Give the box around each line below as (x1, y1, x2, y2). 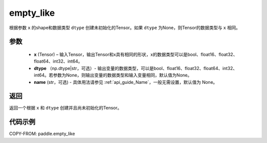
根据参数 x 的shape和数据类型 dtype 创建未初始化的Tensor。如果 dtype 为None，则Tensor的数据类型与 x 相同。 (9, 25, 241, 31)
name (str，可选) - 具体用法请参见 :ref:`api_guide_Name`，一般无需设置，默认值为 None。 (34, 79, 218, 85)
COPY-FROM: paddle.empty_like (9, 131, 75, 137)
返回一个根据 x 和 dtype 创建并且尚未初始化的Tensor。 (9, 105, 122, 111)
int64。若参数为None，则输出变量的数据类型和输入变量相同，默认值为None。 (34, 72, 192, 78)
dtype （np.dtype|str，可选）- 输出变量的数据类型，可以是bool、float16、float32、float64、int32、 (34, 65, 237, 71)
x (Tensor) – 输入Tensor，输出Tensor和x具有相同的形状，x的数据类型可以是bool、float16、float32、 (34, 51, 238, 57)
